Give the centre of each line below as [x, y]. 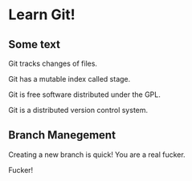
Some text [35, 44]
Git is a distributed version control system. [78, 110]
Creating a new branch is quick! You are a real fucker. [97, 155]
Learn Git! [42, 15]
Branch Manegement [62, 135]
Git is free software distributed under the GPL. [84, 95]
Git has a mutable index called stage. [69, 79]
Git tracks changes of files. [53, 63]
